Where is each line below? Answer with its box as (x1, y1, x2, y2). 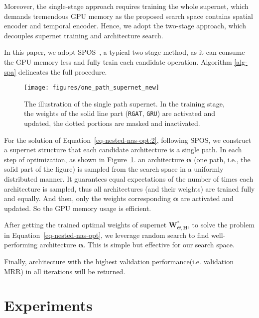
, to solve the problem (187, 219, 255, 230)
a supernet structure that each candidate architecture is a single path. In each (4, 144, 242, 155)
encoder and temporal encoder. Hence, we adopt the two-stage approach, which (4, 20, 246, 31)
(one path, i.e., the (194, 154, 251, 164)
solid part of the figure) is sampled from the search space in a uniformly (4, 164, 224, 174)
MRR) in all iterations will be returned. (4, 266, 126, 276)
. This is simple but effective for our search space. (83, 239, 235, 250)
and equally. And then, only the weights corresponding (4, 193, 171, 204)
